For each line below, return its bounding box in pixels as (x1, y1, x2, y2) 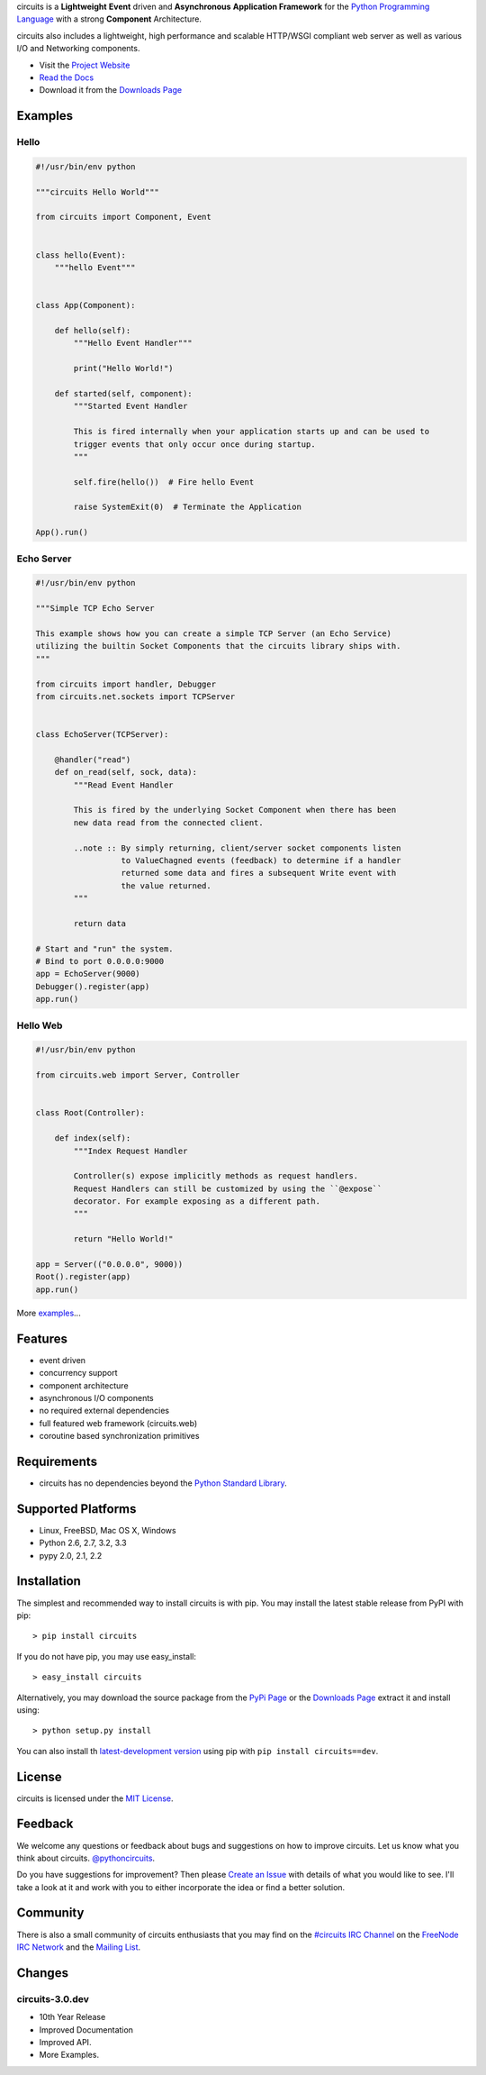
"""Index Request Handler (73, 1145, 188, 1156)
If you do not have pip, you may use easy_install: (16, 1651, 197, 1661)
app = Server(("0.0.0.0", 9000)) (35, 1260, 184, 1270)
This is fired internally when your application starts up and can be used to (73, 426, 430, 437)
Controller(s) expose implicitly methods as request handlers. (73, 1171, 359, 1181)
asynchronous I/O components (39, 1392, 154, 1403)
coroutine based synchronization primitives (39, 1431, 200, 1442)
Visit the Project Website (39, 59, 130, 70)
